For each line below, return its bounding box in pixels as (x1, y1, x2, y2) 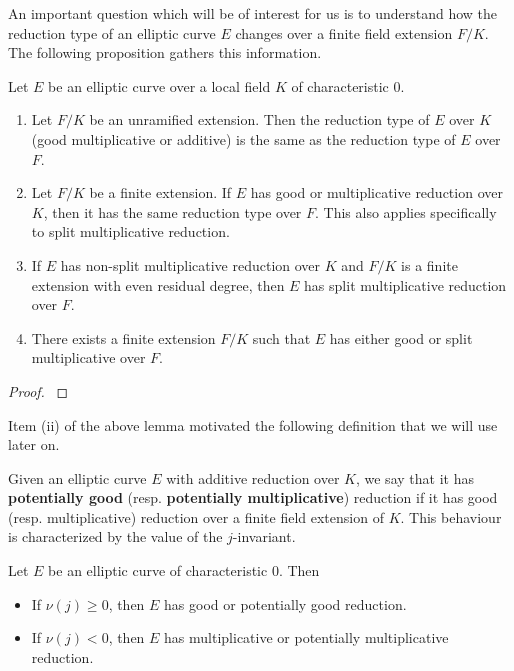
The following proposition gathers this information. (8, 42, 322, 63)
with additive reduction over (166, 467, 340, 488)
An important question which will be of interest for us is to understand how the (8, 3, 498, 23)
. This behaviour (400, 506, 502, 527)
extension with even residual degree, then (31, 274, 285, 295)
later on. (8, 434, 60, 455)
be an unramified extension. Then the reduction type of (89, 109, 430, 130)
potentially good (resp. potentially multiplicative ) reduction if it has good (8, 487, 498, 508)
